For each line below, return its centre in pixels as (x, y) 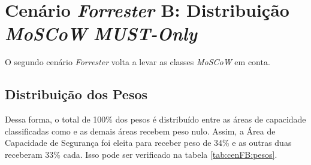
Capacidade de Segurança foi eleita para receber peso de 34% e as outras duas (148, 143)
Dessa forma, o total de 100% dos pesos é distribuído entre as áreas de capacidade (155, 119)
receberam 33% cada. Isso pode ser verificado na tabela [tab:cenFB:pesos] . (141, 154)
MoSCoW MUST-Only (101, 33)
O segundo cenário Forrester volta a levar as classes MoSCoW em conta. (138, 62)
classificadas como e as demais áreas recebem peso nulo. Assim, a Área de (140, 131)
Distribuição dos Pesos (76, 94)
